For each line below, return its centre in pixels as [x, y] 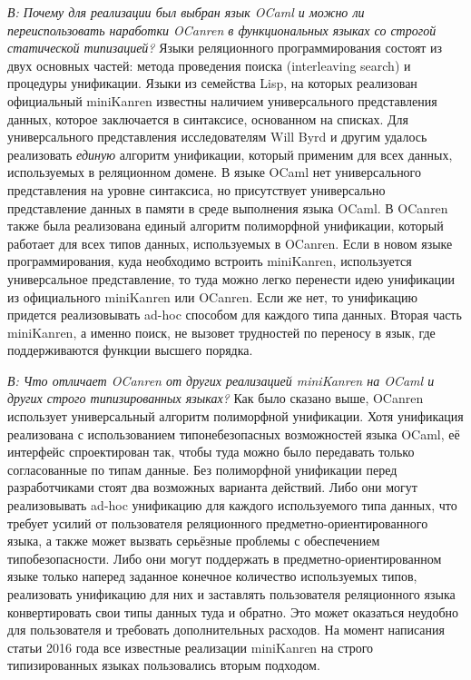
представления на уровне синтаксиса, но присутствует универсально [196, 189]
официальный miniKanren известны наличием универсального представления [222, 100]
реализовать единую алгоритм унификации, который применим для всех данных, [230, 154]
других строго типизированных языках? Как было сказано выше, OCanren [216, 398]
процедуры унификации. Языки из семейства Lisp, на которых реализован [212, 83]
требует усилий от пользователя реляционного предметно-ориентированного [218, 522]
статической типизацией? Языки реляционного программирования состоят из [225, 48]
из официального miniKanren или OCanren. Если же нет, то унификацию [213, 296]
